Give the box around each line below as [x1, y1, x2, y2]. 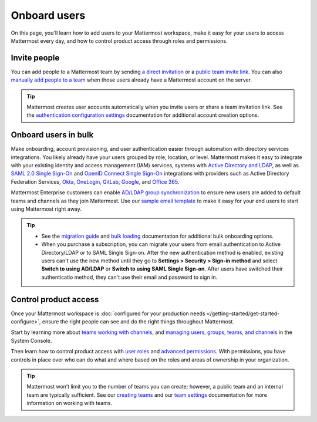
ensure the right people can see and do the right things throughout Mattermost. [42, 318, 235, 325]
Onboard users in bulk [11, 130, 94, 140]
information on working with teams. [26, 400, 113, 407]
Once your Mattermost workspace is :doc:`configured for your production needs [11, 310, 205, 317]
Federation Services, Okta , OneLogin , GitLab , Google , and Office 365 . [11, 178, 180, 185]
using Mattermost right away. [11, 205, 82, 212]
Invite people [11, 53, 60, 63]
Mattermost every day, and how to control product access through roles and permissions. [11, 37, 228, 44]
